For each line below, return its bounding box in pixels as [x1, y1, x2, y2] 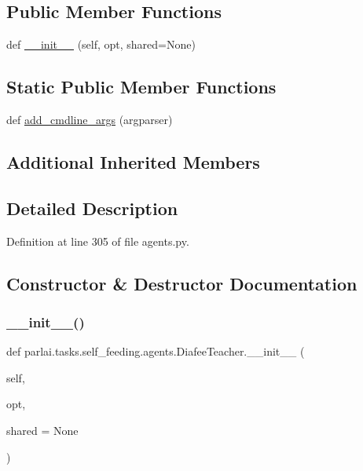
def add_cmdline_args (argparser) [6, 111, 173, 127]
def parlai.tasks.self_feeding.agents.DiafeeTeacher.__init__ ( [6, 343, 305, 360]
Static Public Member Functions [6, 75, 277, 99]
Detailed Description [6, 195, 178, 220]
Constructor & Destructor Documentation [6, 271, 357, 295]
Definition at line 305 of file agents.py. [6, 232, 189, 249]
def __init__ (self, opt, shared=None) [6, 36, 196, 53]
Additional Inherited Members [6, 149, 260, 173]
